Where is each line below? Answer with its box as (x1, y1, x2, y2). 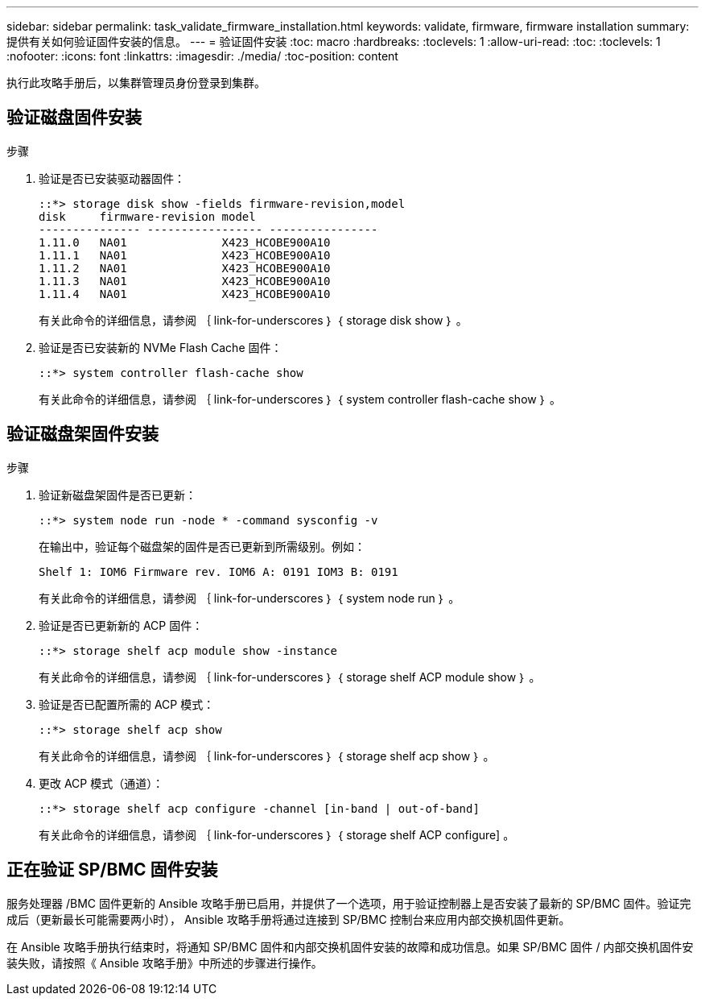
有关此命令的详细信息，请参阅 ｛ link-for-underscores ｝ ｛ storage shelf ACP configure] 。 (39, 827, 515, 842)
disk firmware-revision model (39, 209, 256, 223)
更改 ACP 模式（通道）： (39, 776, 164, 790)
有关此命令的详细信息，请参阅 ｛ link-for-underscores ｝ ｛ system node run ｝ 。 (39, 590, 460, 605)
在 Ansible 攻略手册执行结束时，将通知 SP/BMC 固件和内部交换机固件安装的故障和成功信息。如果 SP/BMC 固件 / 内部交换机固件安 (6, 939, 694, 954)
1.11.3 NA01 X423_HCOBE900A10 (39, 274, 331, 288)
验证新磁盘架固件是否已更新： (39, 487, 196, 502)
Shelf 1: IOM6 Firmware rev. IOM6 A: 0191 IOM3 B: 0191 (39, 565, 398, 578)
